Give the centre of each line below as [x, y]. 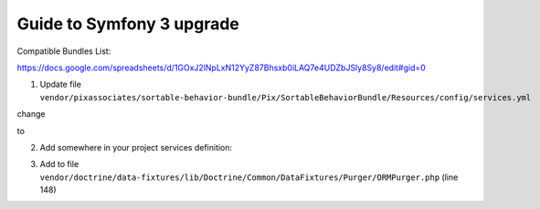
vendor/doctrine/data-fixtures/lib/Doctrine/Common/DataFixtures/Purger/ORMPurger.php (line [249, 177]
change [31, 114]
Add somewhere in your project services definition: [136, 147]
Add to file [59, 164]
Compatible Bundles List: [64, 51]
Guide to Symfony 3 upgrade [128, 24]
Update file [61, 84]
